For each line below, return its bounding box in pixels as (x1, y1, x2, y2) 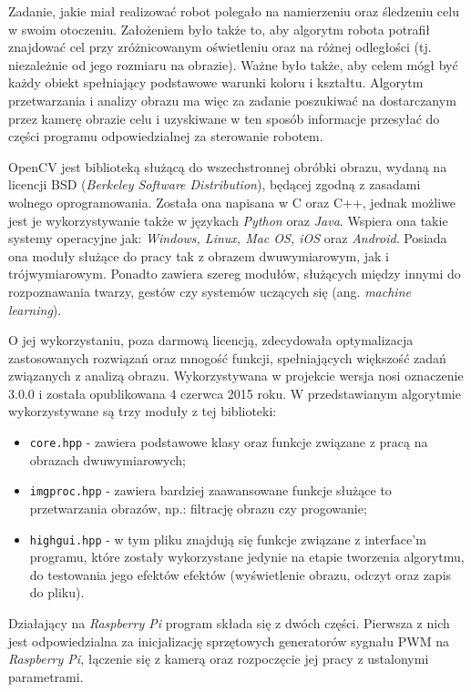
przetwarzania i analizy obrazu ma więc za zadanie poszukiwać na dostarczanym (8, 90, 456, 109)
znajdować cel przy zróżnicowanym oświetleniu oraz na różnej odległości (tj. (8, 37, 432, 56)
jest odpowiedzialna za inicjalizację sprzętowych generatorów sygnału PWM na (8, 631, 449, 650)
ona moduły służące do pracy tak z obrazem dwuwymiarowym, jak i (8, 246, 389, 265)
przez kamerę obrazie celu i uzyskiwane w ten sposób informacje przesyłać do (8, 108, 440, 127)
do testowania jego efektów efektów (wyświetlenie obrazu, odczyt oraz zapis (29, 565, 452, 584)
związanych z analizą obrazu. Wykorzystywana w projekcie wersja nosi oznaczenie (8, 366, 464, 385)
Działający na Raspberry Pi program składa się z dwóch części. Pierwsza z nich (8, 614, 450, 632)
